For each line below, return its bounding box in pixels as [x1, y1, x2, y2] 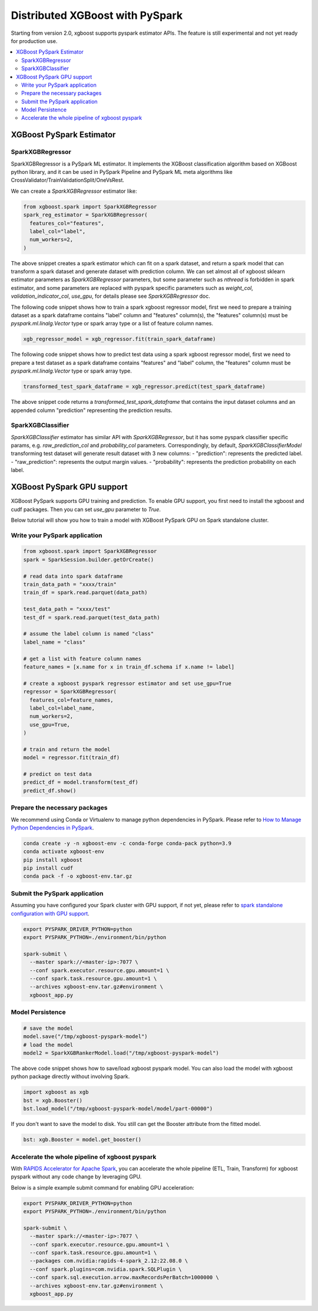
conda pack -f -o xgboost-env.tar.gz [23, 873, 132, 880]
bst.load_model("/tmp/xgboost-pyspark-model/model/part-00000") [23, 1105, 213, 1112]
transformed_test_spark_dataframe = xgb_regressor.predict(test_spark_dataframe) [23, 383, 266, 390]
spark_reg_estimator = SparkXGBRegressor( [23, 212, 148, 218]
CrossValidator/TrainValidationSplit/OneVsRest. [11, 177, 125, 184]
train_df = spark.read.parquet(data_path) [23, 589, 148, 596]
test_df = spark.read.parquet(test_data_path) [23, 614, 160, 621]
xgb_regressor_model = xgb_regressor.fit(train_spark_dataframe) [23, 336, 216, 342]
